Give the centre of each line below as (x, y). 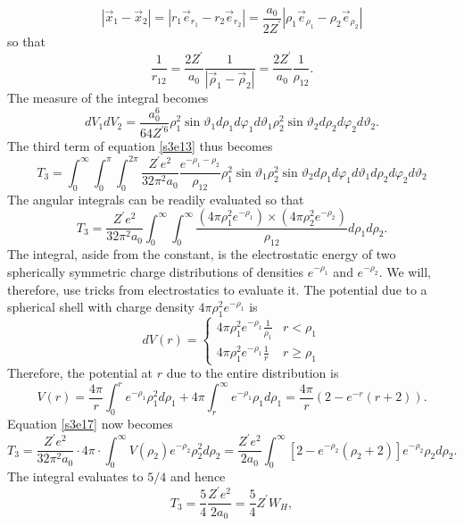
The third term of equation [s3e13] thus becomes (140, 146)
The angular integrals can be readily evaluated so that (156, 199)
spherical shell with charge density (101, 307)
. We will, (405, 271)
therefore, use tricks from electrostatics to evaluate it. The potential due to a (217, 289)
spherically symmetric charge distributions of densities (155, 271)
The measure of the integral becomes (108, 97)
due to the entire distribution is (253, 373)
